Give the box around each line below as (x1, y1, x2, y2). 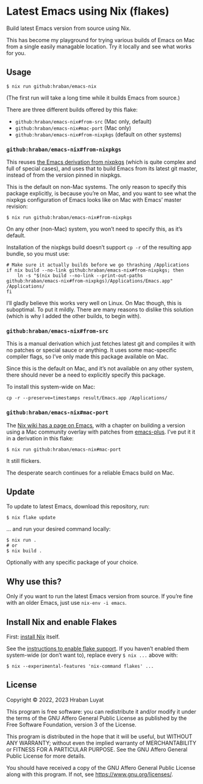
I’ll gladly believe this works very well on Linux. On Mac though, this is (6, 300, 182, 307)
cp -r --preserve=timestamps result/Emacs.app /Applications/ (6, 395, 168, 401)
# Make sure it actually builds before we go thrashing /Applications (6, 262, 190, 268)
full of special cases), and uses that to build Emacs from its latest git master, (6, 165, 198, 172)
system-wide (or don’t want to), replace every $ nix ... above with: (6, 651, 178, 659)
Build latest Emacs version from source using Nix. (6, 24, 131, 32)
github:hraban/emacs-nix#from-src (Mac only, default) (15, 117, 152, 125)
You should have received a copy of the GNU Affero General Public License (6, 764, 196, 771)
